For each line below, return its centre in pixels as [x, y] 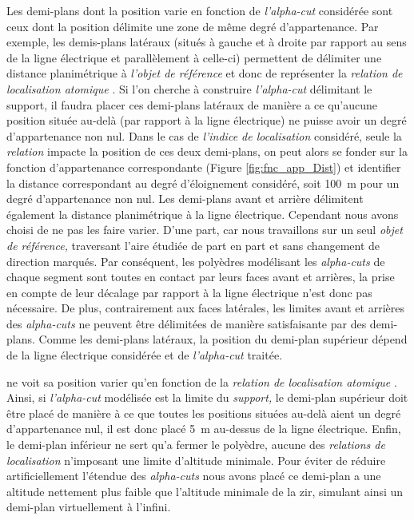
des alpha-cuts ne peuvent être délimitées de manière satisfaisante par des [187, 323]
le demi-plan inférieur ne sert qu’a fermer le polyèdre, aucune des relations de [196, 445]
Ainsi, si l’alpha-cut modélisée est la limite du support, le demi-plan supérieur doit [207, 397]
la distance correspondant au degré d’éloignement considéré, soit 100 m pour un [203, 183]
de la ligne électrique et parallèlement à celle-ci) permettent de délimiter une [194, 57]
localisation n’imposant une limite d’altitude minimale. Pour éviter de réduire [196, 460]
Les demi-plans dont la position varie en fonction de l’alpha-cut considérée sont [200, 10]
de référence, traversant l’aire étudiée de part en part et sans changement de [193, 245]
